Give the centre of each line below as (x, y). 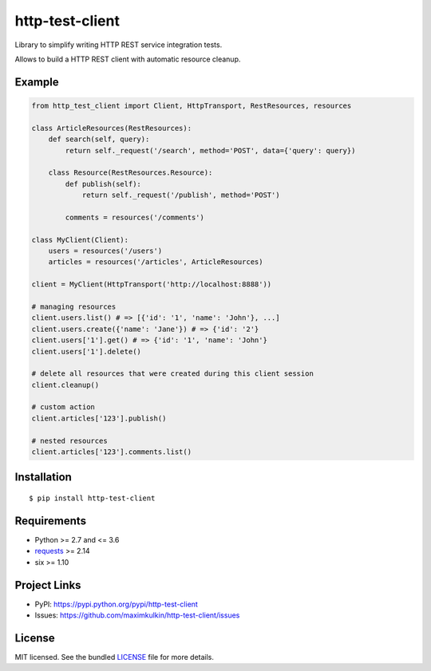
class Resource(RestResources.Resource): (130, 173)
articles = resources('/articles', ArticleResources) (156, 262)
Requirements (51, 521)
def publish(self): (103, 184)
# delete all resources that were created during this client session (173, 374)
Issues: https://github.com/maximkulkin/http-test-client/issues (137, 615)
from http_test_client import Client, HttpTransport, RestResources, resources (192, 105)
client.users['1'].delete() (86, 351)
